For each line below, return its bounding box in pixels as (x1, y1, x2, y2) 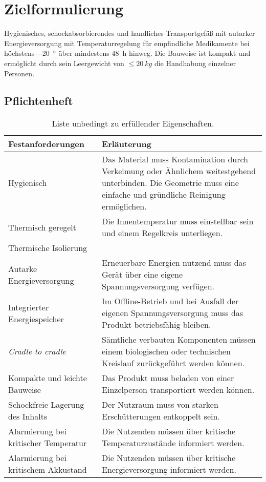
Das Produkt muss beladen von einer (102, 372, 234, 384)
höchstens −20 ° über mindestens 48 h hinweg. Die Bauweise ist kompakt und (4, 48, 251, 58)
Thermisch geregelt (8, 221, 77, 233)
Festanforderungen (8, 138, 85, 150)
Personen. (4, 68, 35, 78)
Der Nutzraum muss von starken (102, 399, 218, 411)
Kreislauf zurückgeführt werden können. (102, 357, 245, 369)
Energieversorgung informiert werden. (102, 464, 236, 476)
